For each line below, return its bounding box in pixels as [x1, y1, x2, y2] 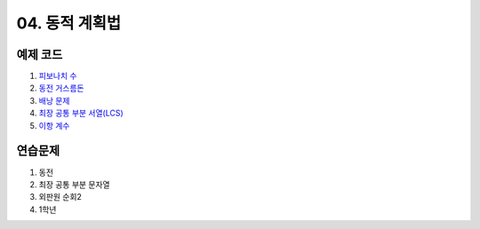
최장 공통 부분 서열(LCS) [38, 107, 124, 119]
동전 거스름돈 [38, 83, 84, 93]
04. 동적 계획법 [16, 13, 122, 33]
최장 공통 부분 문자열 [38, 178, 110, 190]
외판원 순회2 [38, 192, 82, 202]
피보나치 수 [38, 71, 77, 82]
